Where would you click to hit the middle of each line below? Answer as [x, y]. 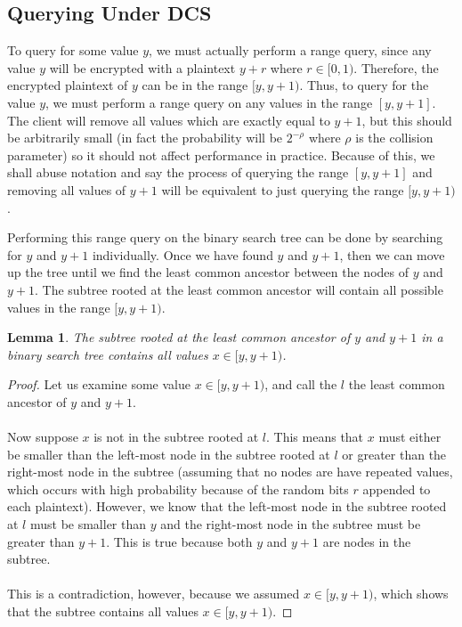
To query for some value [73, 50]
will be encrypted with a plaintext [142, 67]
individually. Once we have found [182, 254]
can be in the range [195, 85]
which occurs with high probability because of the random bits [178, 489]
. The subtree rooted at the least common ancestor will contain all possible [239, 289]
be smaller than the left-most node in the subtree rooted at [169, 454]
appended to [397, 489]
